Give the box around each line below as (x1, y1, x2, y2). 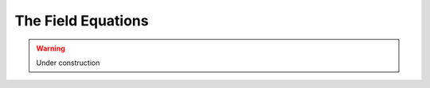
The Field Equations (14, 12, 149, 29)
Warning (36, 44, 65, 53)
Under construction (36, 58, 100, 67)
